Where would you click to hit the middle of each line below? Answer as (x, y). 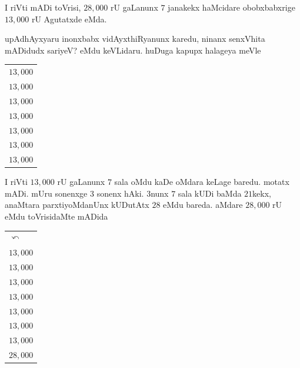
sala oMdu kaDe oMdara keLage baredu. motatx (202, 182)
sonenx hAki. (120, 193)
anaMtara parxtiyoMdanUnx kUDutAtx (77, 205)
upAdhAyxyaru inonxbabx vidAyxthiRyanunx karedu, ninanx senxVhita (135, 39)
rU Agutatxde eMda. (69, 19)
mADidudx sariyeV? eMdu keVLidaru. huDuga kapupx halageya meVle (133, 50)
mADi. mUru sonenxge (46, 193)
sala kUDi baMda (210, 193)
